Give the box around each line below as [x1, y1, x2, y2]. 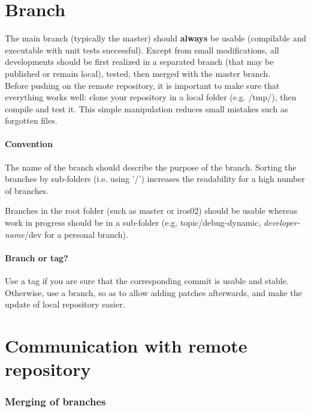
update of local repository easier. [5, 298, 125, 311]
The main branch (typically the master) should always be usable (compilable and [5, 32, 306, 44]
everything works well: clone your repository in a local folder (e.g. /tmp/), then [5, 91, 297, 103]
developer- [263, 216, 300, 229]
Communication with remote [5, 333, 247, 357]
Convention [5, 138, 53, 150]
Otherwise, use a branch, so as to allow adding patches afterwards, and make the [5, 286, 302, 298]
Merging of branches [5, 394, 106, 409]
